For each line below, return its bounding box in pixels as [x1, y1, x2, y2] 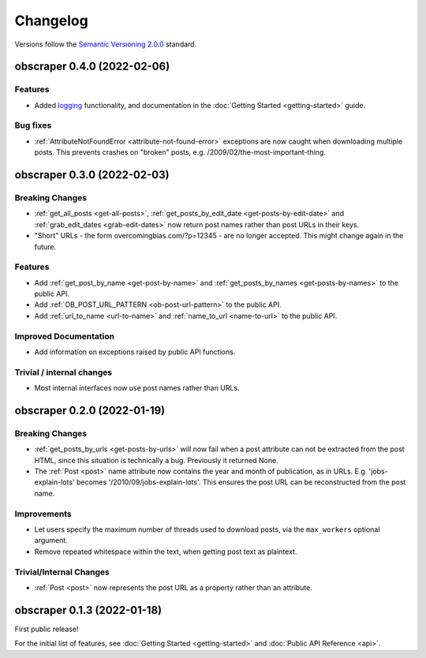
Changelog [14, 12, 88, 29]
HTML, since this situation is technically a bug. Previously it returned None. [34, 455, 279, 465]
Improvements [14, 508, 72, 519]
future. [34, 241, 57, 252]
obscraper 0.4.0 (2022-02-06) [14, 60, 170, 73]
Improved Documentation [14, 331, 115, 342]
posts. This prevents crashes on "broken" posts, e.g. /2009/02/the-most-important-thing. [34, 148, 327, 157]
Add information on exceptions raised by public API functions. [34, 347, 236, 357]
